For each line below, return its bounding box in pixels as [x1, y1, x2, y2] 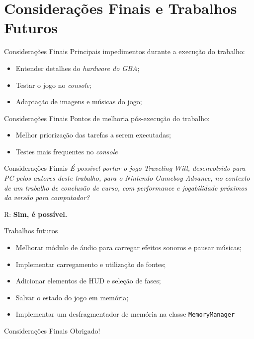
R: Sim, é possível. [4, 208, 68, 219]
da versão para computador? [4, 192, 90, 203]
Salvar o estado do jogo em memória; [15, 292, 129, 302]
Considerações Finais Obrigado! [4, 326, 100, 336]
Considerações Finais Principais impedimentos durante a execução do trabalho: [4, 46, 245, 57]
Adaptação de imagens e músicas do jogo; [15, 96, 142, 107]
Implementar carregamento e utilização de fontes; [15, 259, 166, 269]
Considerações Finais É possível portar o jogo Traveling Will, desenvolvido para [4, 163, 246, 173]
